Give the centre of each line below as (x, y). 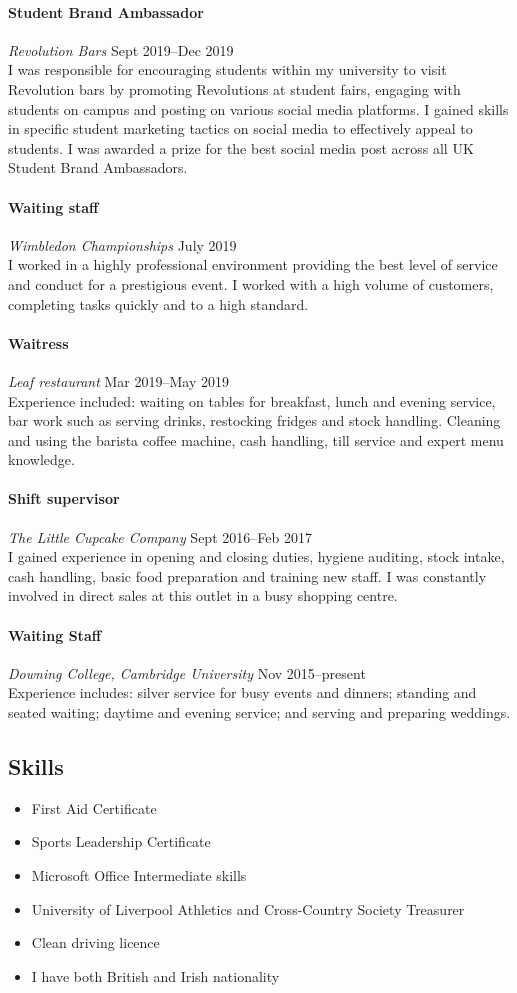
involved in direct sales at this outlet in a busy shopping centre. (203, 595)
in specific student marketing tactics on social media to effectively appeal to (240, 128)
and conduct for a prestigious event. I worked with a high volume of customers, (251, 283)
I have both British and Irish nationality (155, 975)
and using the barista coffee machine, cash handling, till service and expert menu (256, 439)
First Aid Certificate (94, 807)
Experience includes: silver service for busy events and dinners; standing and (242, 692)
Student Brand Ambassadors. (98, 167)
